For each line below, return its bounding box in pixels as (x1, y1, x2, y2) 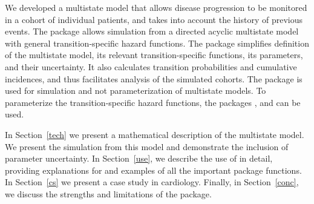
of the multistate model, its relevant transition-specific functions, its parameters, (5, 48, 303, 61)
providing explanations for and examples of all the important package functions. (5, 163, 302, 176)
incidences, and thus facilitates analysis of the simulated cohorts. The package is (5, 72, 303, 85)
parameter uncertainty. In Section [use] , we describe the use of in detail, (5, 152, 273, 165)
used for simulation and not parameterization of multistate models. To (5, 84, 266, 97)
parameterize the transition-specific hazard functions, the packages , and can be (5, 96, 301, 108)
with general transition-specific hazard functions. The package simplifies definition (5, 36, 309, 49)
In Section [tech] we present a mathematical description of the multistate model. (5, 128, 304, 140)
